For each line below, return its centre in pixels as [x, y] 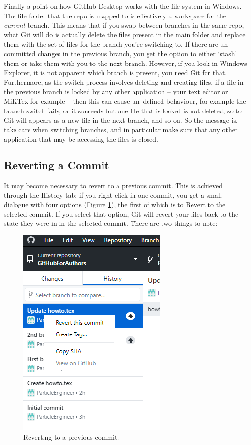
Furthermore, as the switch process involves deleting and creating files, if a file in [124, 82]
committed [20, 53]
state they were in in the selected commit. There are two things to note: [111, 223]
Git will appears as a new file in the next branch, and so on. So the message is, [121, 120]
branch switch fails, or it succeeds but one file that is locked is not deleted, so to [123, 110]
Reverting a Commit [57, 165]
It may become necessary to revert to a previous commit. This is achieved [113, 185]
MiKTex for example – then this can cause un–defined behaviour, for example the [125, 101]
